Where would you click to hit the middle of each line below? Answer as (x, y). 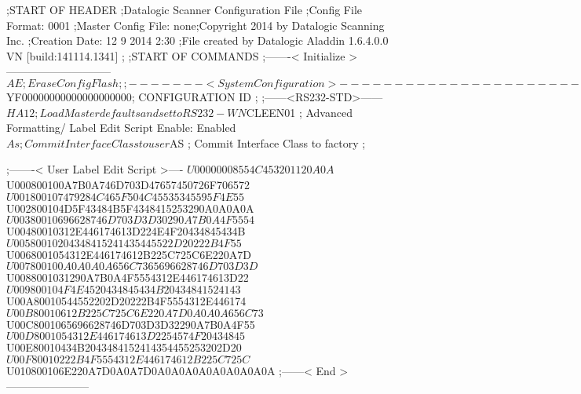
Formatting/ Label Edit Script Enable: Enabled (121, 128)
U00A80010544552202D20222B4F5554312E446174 (126, 300)
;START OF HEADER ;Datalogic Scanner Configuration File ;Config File (184, 9)
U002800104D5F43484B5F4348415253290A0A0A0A (130, 208)
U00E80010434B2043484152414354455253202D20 (124, 347)
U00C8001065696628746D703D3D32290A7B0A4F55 (131, 324)
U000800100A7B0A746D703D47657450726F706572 (128, 184)
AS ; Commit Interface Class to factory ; (268, 142)
